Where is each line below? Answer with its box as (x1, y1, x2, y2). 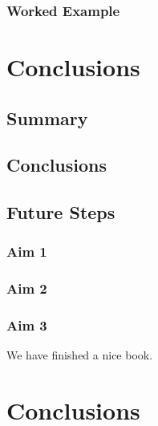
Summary (6, 105, 88, 130)
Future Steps (6, 200, 115, 225)
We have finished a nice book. (6, 347, 153, 363)
